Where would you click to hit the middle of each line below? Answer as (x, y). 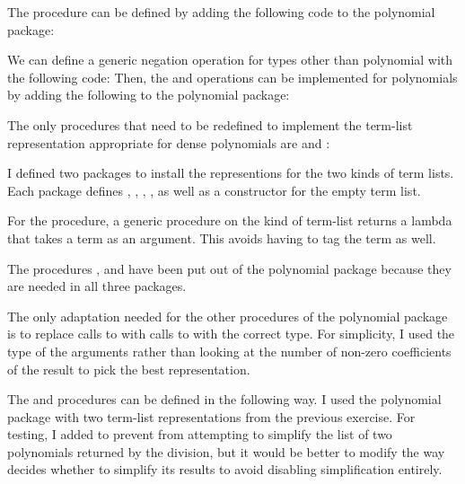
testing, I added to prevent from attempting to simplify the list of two (200, 434)
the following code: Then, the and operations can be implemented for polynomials (232, 77)
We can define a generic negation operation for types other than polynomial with (230, 60)
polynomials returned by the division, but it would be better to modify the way (226, 451)
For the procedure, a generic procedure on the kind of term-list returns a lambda (230, 220)
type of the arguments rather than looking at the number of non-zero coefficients (229, 351)
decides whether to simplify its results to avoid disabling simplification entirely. (225, 469)
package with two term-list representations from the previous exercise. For (211, 416)
